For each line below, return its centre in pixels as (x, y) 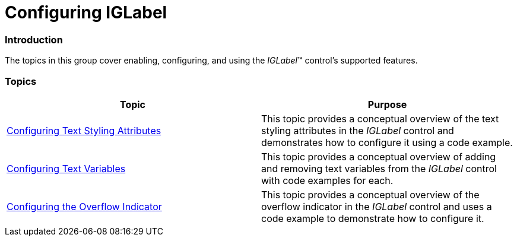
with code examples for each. (327, 180)
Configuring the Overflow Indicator (84, 206)
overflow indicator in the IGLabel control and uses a (377, 206)
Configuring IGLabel (86, 12)
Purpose (387, 104)
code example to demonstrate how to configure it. (373, 218)
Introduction (34, 39)
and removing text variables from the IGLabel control (379, 168)
